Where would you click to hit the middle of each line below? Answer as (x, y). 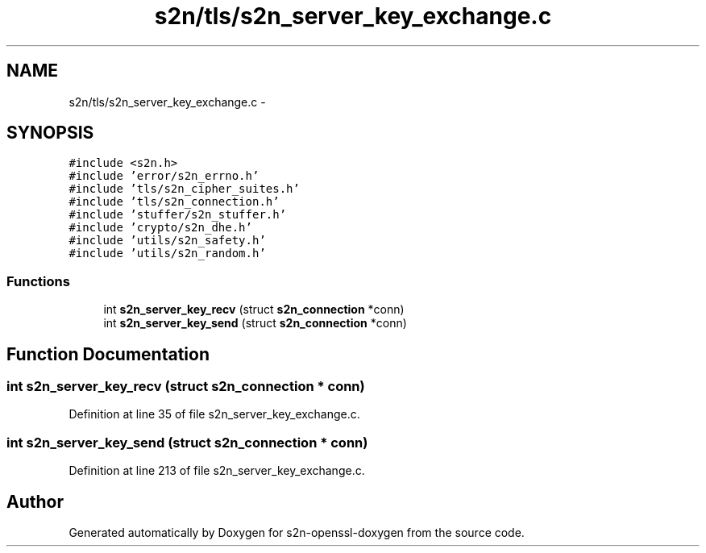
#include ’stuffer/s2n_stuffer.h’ (178, 215)
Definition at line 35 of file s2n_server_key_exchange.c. (214, 414)
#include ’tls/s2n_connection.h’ (174, 202)
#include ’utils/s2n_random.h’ (167, 254)
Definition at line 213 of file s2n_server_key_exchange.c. (217, 471)
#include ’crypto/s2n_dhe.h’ (160, 228)
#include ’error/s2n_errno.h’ (164, 176)
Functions (38, 281)
